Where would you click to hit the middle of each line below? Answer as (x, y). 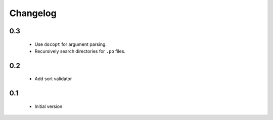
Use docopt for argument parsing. (71, 44)
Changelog (33, 13)
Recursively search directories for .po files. (80, 51)
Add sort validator (53, 79)
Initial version (49, 106)
